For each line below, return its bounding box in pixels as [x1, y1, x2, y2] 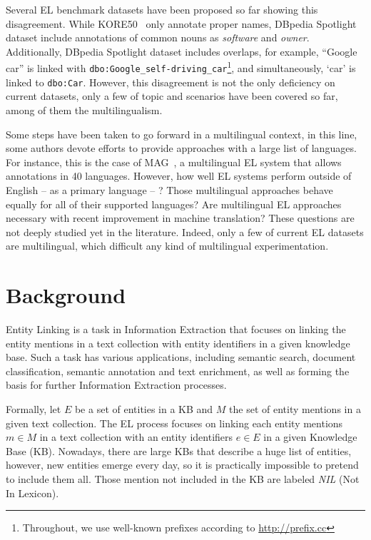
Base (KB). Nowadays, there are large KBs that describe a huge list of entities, [6, 443, 352, 458]
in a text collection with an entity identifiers [39, 429, 233, 444]
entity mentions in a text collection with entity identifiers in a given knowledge [6, 335, 350, 350]
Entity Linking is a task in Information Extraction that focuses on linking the [6, 322, 346, 336]
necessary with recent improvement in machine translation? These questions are [6, 210, 355, 225]
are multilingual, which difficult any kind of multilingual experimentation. [6, 238, 329, 253]
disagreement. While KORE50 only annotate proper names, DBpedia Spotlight [6, 16, 357, 31]
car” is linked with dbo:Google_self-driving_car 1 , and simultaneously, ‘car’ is [6, 58, 356, 76]
